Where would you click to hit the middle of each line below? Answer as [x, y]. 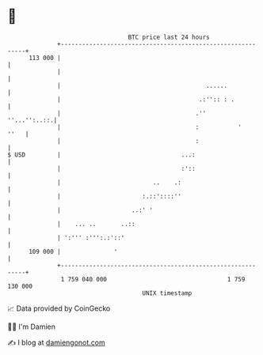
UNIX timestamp [167, 293]
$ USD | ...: [101, 155]
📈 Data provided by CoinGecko [59, 308]
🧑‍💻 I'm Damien [32, 327]
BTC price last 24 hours [169, 37]
